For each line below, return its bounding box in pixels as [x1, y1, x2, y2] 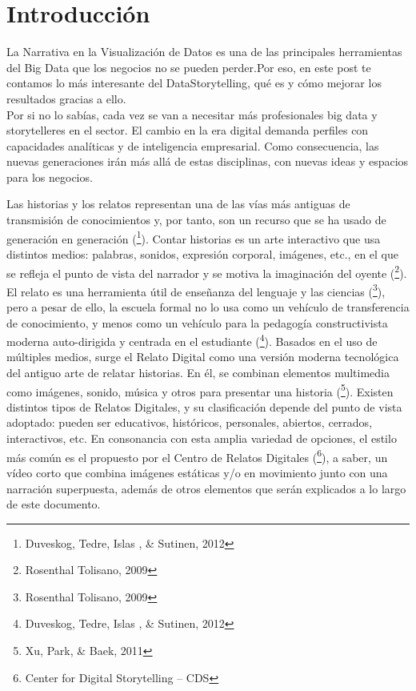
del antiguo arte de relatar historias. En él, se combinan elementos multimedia [6, 364, 390, 381]
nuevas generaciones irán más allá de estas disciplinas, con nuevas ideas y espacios [6, 153, 409, 170]
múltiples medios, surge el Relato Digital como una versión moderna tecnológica [6, 348, 399, 365]
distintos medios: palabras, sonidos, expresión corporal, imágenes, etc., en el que [6, 245, 398, 262]
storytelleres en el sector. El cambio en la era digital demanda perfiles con [6, 122, 369, 139]
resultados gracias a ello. [6, 90, 126, 106]
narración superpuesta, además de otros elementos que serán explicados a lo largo [6, 480, 406, 496]
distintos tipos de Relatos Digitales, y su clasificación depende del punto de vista [6, 398, 402, 415]
